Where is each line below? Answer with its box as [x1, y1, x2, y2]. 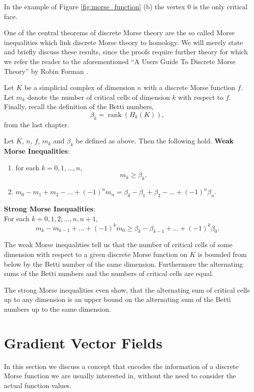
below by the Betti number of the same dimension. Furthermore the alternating [4, 258, 243, 269]
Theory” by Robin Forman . [4, 66, 88, 76]
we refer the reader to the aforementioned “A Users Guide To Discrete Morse [4, 56, 236, 66]
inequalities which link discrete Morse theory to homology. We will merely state [4, 37, 243, 47]
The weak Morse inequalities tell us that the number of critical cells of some [4, 239, 232, 250]
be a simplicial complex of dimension [24, 82, 135, 92]
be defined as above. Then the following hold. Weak [76, 136, 234, 146]
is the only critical [193, 1, 248, 11]
